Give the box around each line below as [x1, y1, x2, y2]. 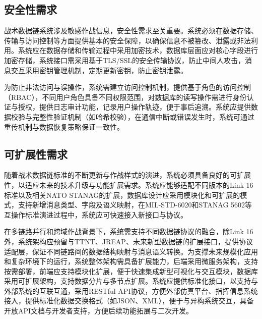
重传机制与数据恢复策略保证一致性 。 [4, 121, 124, 132]
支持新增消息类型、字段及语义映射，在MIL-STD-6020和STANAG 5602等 [18, 199, 252, 210]
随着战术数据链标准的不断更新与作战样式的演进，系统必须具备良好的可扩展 [4, 170, 251, 180]
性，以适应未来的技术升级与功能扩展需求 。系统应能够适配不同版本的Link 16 [4, 179, 253, 190]
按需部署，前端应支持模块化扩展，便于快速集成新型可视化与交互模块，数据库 [4, 265, 258, 276]
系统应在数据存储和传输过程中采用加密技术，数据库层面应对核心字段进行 [18, 45, 258, 56]
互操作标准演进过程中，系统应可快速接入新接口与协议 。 [4, 209, 187, 220]
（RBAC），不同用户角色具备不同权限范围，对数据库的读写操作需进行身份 [4, 91, 247, 102]
